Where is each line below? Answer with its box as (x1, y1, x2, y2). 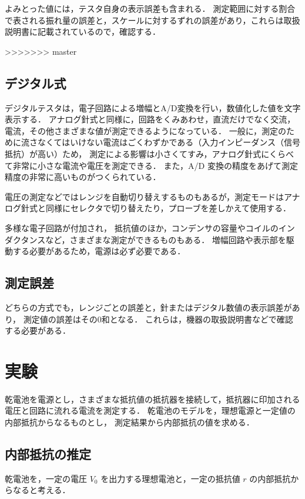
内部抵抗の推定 (5, 444, 91, 463)
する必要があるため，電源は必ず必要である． (12, 245, 186, 257)
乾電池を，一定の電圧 (5, 472, 87, 484)
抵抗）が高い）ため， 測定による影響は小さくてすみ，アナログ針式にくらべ (5, 147, 294, 159)
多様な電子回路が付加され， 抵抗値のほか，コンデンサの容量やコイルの (5, 221, 279, 234)
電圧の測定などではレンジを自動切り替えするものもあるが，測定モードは (5, 190, 284, 202)
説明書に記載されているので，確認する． (5, 25, 161, 38)
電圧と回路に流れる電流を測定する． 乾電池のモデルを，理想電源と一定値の (5, 404, 296, 417)
